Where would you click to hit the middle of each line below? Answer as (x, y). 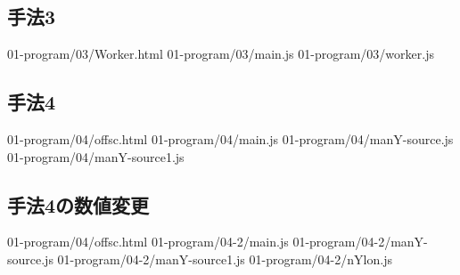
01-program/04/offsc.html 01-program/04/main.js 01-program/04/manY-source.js (230, 139)
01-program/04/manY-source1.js (96, 156)
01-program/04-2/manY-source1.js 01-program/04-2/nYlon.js (225, 259)
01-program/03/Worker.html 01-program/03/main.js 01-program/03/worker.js (221, 54)
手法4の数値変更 (78, 204)
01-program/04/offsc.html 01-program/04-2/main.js (148, 242)
